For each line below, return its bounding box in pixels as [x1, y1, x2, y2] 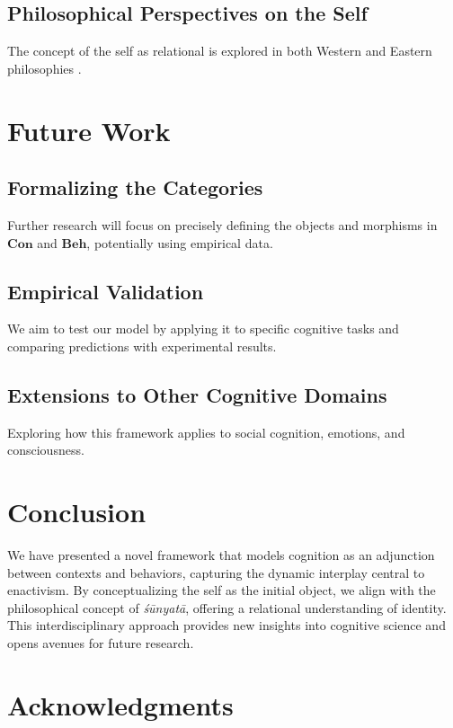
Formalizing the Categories [7, 173, 263, 201]
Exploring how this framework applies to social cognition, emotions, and [7, 422, 405, 441]
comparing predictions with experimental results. [7, 336, 277, 355]
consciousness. [7, 440, 84, 459]
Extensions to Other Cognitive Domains [7, 380, 387, 408]
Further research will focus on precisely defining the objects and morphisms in [7, 215, 438, 234]
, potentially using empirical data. [86, 233, 273, 252]
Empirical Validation [7, 277, 204, 305]
